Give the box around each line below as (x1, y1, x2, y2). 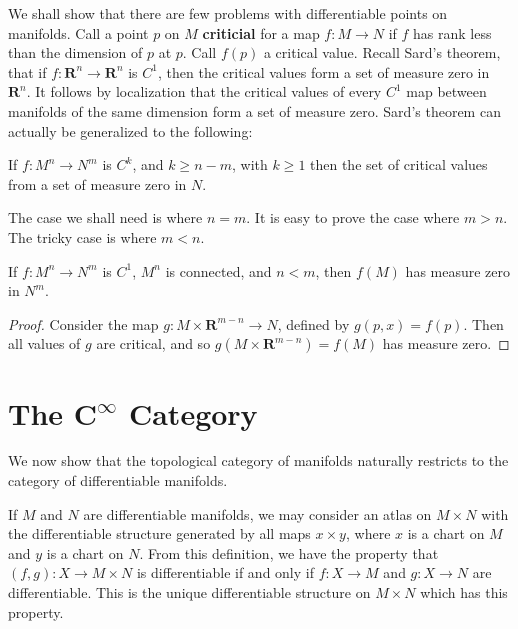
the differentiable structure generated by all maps (8, 523, 311, 544)
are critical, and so (96, 333, 211, 354)
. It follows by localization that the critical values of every (26, 81, 382, 102)
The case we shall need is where (8, 207, 203, 228)
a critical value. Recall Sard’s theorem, (263, 42, 501, 63)
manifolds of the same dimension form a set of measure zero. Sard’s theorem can (8, 100, 501, 121)
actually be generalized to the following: (8, 120, 253, 141)
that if (8, 61, 47, 82)
